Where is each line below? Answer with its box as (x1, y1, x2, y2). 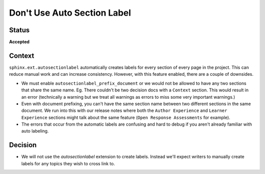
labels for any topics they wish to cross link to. (21, 160, 115, 166)
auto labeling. (21, 128, 49, 134)
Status (9, 26, 30, 34)
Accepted (9, 39, 29, 45)
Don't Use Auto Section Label (9, 7, 131, 18)
